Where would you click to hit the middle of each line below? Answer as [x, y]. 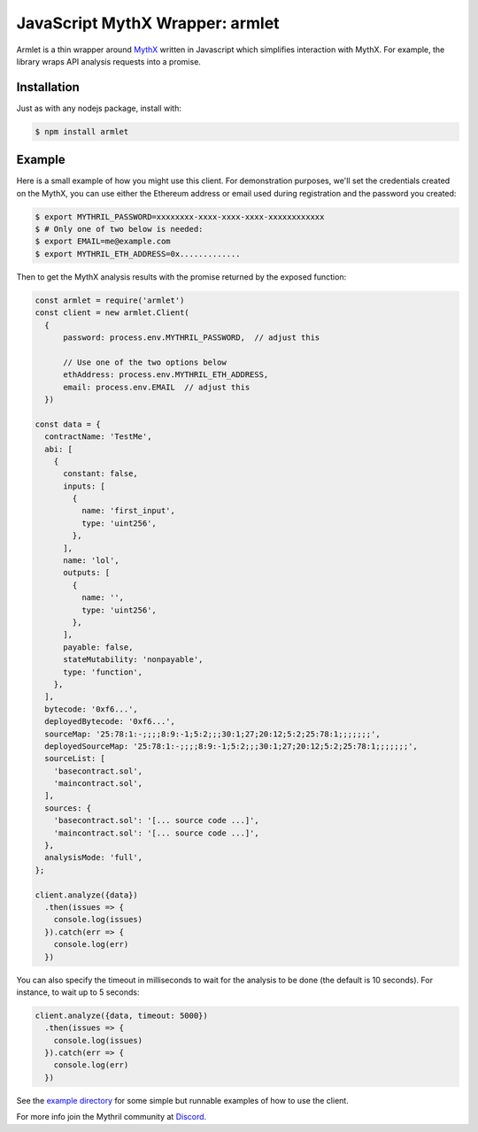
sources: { [68, 808]
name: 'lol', [91, 561]
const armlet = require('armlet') [110, 300]
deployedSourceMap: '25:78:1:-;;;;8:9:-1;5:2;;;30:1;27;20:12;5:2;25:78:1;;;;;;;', [231, 746]
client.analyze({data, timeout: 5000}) [121, 1015]
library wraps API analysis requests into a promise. [108, 61]
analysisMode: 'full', [94, 858]
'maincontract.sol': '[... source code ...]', [157, 833]
